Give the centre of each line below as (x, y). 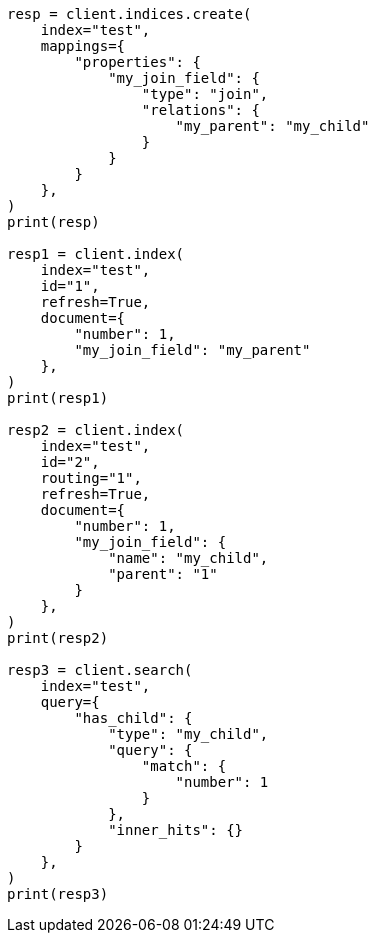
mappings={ (83, 46)
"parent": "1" (163, 574)
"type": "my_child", (188, 734)
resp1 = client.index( (96, 254)
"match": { (184, 766)
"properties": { (137, 62)
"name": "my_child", (188, 558)
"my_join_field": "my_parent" (192, 350)
